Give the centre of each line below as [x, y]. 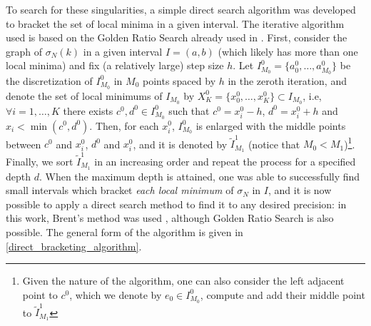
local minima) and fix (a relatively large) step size [115, 65]
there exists [88, 110]
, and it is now [300, 190]
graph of [24, 51]
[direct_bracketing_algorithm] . [74, 246]
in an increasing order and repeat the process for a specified [225, 161]
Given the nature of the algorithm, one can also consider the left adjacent [183, 281]
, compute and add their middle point [283, 294]
